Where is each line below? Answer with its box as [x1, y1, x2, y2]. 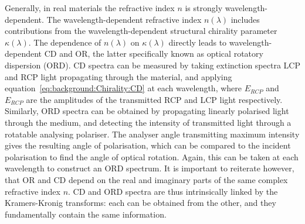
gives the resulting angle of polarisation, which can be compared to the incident [5, 139, 291, 151]
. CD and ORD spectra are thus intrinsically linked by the [68, 185, 278, 197]
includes [231, 13, 260, 25]
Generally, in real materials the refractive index [5, 2, 175, 13]
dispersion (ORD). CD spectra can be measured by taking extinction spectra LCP [5, 58, 300, 71]
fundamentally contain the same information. [5, 208, 167, 220]
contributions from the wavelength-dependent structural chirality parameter [5, 25, 277, 37]
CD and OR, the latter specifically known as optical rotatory [44, 47, 263, 60]
